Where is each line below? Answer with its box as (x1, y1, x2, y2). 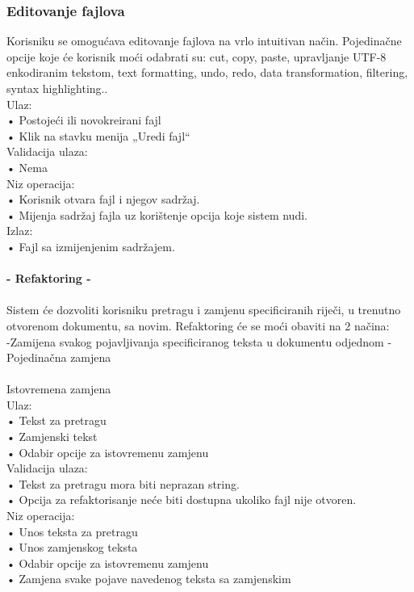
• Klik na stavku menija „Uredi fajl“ (6, 127, 190, 144)
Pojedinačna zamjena (6, 349, 111, 366)
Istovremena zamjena (6, 380, 111, 397)
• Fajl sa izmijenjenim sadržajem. (6, 237, 175, 254)
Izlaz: (6, 222, 33, 239)
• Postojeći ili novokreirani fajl (6, 111, 161, 128)
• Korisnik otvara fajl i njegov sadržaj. (6, 191, 200, 208)
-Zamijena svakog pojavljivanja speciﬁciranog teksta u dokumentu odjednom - (6, 333, 392, 350)
